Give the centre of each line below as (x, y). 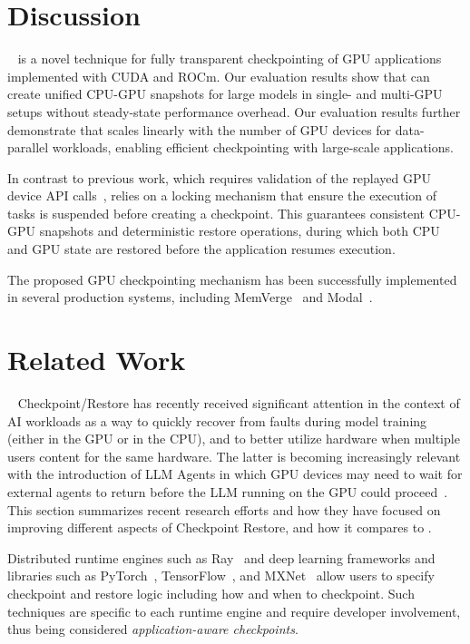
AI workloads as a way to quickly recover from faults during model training (217, 420)
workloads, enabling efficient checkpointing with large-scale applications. (253, 147)
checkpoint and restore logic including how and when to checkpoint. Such (211, 593)
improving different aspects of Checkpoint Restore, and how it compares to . (220, 527)
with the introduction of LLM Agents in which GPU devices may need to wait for (235, 474)
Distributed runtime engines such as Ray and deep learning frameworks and (221, 557)
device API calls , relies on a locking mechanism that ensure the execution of (222, 195)
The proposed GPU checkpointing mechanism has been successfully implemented (232, 279)
